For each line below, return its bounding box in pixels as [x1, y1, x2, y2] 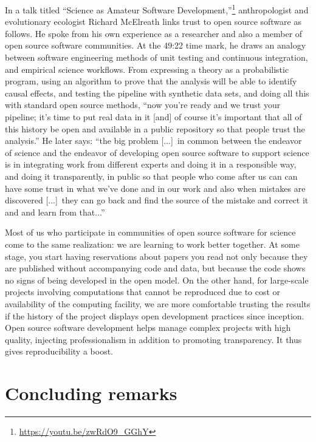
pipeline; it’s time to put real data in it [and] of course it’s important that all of [5, 110, 302, 123]
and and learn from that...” [5, 205, 105, 218]
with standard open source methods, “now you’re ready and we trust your [5, 98, 281, 111]
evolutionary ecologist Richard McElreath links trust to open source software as [5, 15, 301, 28]
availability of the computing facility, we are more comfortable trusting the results [5, 297, 311, 310]
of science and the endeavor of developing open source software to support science [5, 146, 309, 158]
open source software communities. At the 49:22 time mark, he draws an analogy [5, 39, 306, 52]
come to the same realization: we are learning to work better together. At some [5, 237, 300, 250]
